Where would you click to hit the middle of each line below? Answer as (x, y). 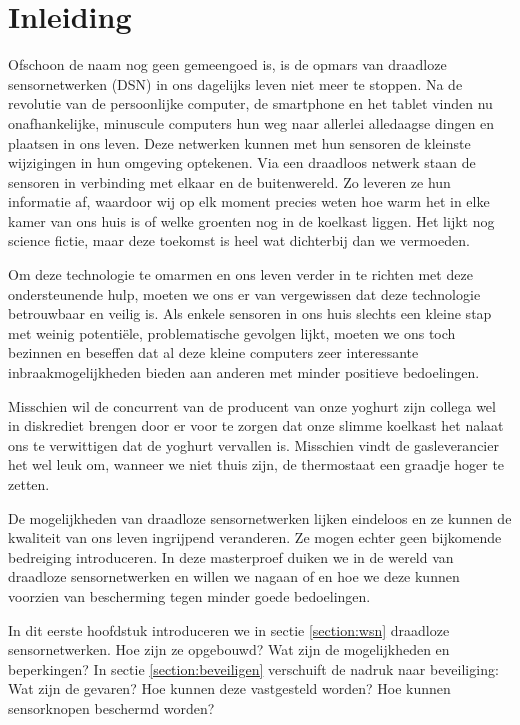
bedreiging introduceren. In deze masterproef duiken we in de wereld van (231, 556)
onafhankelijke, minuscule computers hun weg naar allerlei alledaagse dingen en (251, 122)
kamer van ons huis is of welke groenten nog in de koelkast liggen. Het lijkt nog (251, 220)
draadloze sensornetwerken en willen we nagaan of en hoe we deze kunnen (234, 576)
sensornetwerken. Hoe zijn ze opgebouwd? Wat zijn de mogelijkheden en (229, 649)
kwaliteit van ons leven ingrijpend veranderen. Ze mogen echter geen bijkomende (255, 537)
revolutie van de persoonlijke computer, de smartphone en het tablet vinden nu (250, 103)
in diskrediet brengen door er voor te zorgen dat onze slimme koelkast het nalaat (256, 425)
